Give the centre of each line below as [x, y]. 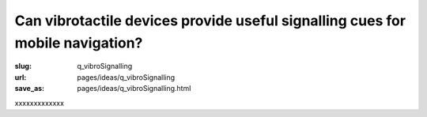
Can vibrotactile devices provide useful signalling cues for [210, 21]
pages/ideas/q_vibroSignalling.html [134, 89]
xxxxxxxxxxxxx [40, 103]
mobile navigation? [79, 43]
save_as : [30, 89]
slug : [23, 66]
